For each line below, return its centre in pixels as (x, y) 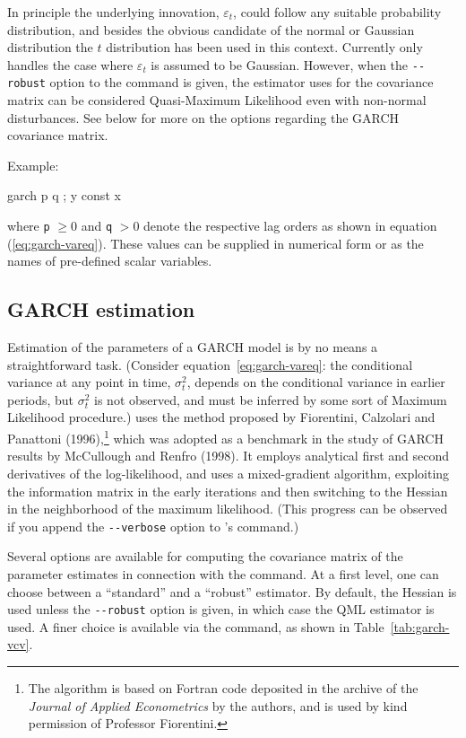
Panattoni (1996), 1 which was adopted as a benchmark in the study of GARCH (225, 437)
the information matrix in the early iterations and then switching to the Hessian (228, 491)
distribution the (50, 47)
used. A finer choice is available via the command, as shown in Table (196, 626)
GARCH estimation (101, 309)
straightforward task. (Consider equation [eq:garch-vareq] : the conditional (210, 364)
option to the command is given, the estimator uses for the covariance (242, 82)
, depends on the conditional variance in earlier (316, 382)
